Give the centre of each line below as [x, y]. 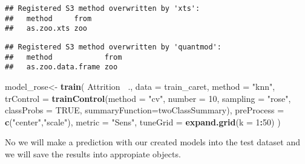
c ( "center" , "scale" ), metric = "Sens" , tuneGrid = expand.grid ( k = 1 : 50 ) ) [143, 121]
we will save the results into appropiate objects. [93, 153]
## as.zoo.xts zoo [46, 29]
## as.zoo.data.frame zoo [61, 67]
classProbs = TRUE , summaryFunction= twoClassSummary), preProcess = [145, 110]
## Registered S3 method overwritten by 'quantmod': [113, 47]
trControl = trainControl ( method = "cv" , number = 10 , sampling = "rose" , [148, 98]
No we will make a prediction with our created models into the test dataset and [152, 142]
